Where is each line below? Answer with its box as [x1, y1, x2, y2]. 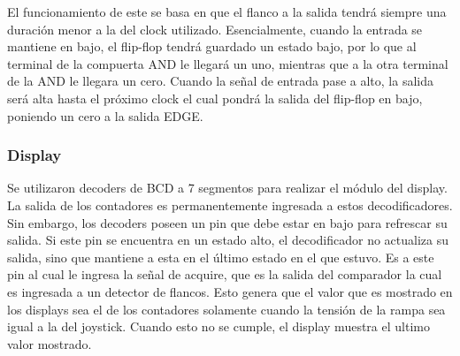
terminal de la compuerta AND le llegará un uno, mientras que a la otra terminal [7, 54, 448, 72]
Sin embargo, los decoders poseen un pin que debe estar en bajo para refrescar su [7, 213, 448, 231]
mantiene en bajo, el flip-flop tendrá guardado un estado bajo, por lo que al [7, 37, 417, 56]
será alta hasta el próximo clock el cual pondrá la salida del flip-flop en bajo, [7, 88, 423, 107]
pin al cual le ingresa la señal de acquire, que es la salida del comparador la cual [7, 265, 442, 284]
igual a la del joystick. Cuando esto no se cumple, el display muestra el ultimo [7, 317, 430, 336]
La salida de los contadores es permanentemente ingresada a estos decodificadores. [7, 195, 453, 214]
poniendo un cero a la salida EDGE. [7, 106, 203, 125]
